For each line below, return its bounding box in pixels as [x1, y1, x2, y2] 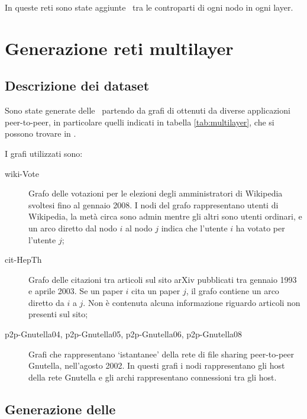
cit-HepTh [5, 253, 42, 266]
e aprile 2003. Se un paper [28, 285, 123, 297]
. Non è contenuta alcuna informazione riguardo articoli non [83, 296, 300, 308]
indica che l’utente [161, 221, 228, 234]
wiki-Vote [5, 167, 39, 179]
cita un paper [131, 285, 180, 297]
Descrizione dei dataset [5, 76, 150, 95]
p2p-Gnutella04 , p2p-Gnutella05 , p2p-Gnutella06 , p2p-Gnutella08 [5, 328, 243, 340]
